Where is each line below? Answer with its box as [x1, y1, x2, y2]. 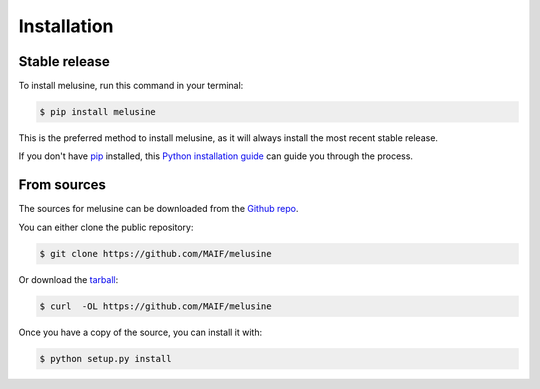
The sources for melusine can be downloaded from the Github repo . [18, 203, 299, 215]
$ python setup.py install [39, 353, 172, 364]
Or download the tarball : [18, 273, 119, 285]
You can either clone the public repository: [18, 221, 194, 233]
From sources [18, 176, 107, 194]
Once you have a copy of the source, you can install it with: [18, 326, 263, 338]
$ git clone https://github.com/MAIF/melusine [39, 248, 272, 259]
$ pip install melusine [39, 106, 157, 118]
